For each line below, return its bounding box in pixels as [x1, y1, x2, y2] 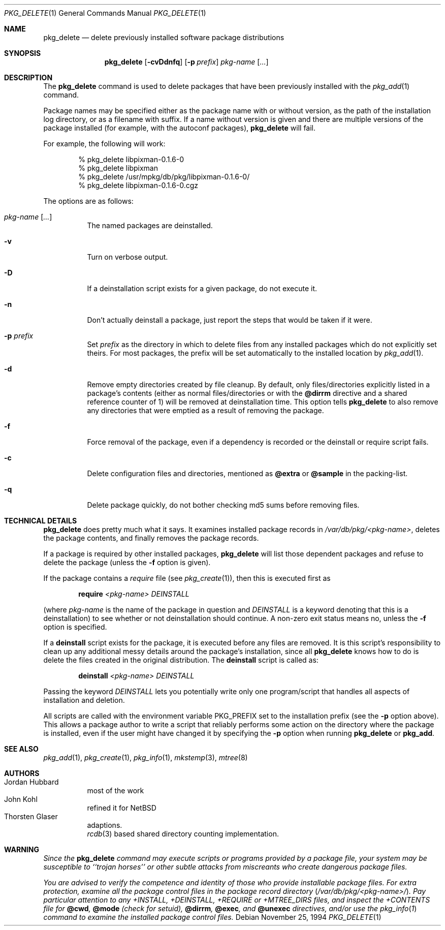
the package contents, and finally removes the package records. [43, 534, 259, 542]
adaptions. [87, 821, 122, 829]
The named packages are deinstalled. [87, 221, 213, 230]
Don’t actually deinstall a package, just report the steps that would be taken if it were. [87, 316, 372, 324]
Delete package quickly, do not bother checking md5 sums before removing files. [87, 501, 360, 509]
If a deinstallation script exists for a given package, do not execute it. [87, 284, 317, 293]
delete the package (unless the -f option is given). [43, 558, 211, 567]
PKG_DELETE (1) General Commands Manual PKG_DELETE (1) [4, 9, 206, 17]
